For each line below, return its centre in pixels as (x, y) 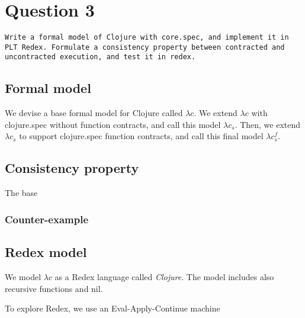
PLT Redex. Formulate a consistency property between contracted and (145, 47)
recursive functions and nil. (54, 288)
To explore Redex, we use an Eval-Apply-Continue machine (113, 308)
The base (21, 193)
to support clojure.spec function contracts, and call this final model (141, 136)
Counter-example (47, 219)
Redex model (46, 252)
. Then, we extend (268, 124)
